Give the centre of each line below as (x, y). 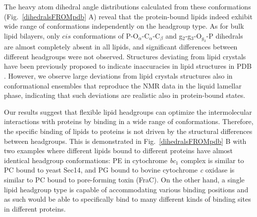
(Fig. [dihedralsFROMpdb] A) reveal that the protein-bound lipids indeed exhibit (128, 16)
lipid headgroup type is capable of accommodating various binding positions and (126, 189)
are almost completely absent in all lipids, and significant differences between (121, 47)
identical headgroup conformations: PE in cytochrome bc (90, 160)
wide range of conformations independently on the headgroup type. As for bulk (124, 26)
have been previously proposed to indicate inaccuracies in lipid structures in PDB (128, 66)
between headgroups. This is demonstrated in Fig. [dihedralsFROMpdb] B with (125, 141)
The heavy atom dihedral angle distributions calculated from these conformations (128, 6)
